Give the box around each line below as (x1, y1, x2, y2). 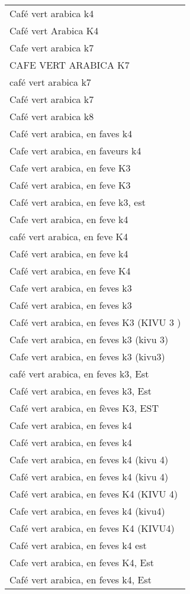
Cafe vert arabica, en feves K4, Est (9, 556, 154, 569)
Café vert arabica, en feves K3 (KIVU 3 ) (9, 315, 181, 329)
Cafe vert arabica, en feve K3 (9, 161, 131, 175)
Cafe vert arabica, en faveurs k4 (9, 144, 141, 157)
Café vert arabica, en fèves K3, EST (9, 401, 159, 415)
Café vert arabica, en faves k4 (9, 127, 133, 140)
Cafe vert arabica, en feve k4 (9, 212, 128, 226)
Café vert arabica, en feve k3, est (9, 195, 146, 209)
